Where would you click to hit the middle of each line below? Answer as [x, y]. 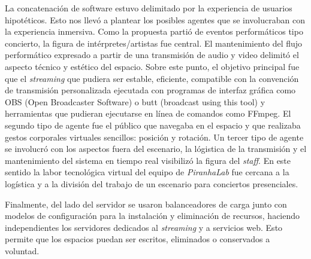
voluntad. [22, 250]
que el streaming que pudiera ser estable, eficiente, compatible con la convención [152, 78]
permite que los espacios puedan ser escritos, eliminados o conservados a [138, 239]
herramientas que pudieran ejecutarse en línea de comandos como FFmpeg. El [148, 113]
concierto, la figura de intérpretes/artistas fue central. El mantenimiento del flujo [154, 43]
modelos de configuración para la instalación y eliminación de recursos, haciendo [153, 216]
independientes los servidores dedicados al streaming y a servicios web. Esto [144, 227]
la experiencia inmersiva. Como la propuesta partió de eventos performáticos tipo [154, 31]
